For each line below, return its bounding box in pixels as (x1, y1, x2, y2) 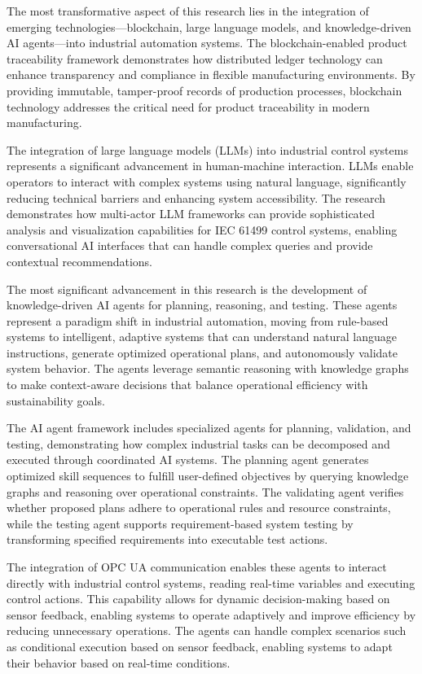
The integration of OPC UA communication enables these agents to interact (7, 558, 387, 575)
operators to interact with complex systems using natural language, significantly (7, 173, 407, 190)
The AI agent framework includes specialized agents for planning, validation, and (7, 419, 411, 436)
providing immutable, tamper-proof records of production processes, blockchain (7, 81, 402, 98)
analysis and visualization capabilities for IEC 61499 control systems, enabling (7, 221, 398, 238)
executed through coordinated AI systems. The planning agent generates (7, 451, 369, 468)
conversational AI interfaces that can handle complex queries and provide (7, 237, 373, 254)
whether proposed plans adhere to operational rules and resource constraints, (7, 499, 391, 516)
